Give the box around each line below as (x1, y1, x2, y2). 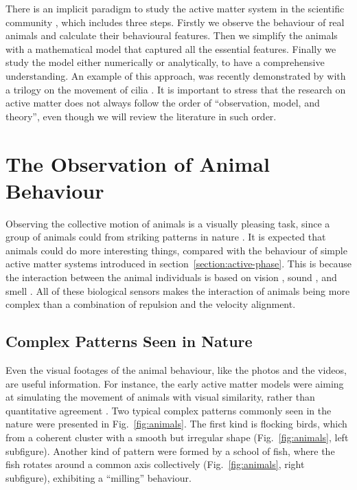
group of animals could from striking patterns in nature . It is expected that (5, 230, 326, 244)
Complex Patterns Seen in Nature (5, 331, 253, 352)
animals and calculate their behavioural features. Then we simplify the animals (5, 28, 338, 43)
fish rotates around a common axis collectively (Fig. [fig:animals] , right (5, 457, 305, 471)
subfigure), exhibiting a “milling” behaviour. (5, 470, 192, 485)
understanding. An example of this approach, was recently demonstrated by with (5, 68, 346, 82)
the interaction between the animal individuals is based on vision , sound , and (5, 270, 337, 285)
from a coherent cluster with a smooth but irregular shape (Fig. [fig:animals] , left (5, 430, 349, 444)
